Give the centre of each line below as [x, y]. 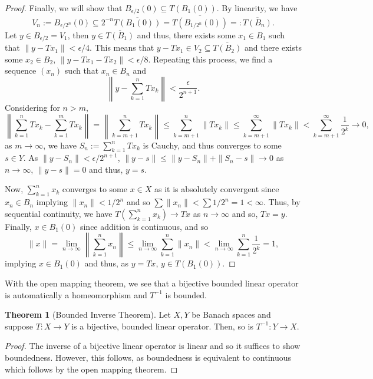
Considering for [32, 107]
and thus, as [106, 263]
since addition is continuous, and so [144, 226]
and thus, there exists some [186, 34]
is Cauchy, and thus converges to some [212, 145]
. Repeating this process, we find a [210, 59]
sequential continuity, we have [59, 213]
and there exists [273, 47]
